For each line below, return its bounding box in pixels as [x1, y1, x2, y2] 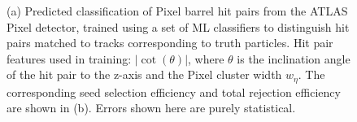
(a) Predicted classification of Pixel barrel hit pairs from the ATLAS [7, 2, 348, 19]
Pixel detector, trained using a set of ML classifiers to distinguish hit [7, 18, 350, 35]
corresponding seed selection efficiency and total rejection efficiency [7, 83, 341, 100]
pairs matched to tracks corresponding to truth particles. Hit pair [7, 34, 333, 51]
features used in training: [7, 50, 132, 67]
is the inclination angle [237, 50, 350, 67]
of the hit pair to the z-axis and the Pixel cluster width [7, 66, 282, 83]
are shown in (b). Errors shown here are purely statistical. [7, 99, 296, 116]
